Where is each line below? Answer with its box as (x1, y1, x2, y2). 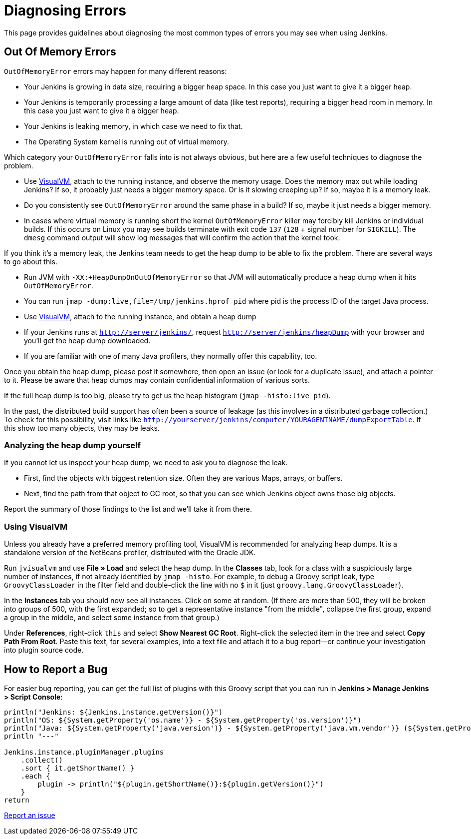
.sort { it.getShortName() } (20, 764, 135, 772)
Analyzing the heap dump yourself (4, 440, 141, 450)
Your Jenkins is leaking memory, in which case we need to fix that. (24, 121, 243, 130)
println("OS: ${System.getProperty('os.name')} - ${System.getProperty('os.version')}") (4, 716, 362, 724)
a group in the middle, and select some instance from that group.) (4, 613, 220, 622)
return (4, 796, 29, 804)
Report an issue (4, 811, 55, 820)
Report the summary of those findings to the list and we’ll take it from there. (4, 505, 252, 514)
